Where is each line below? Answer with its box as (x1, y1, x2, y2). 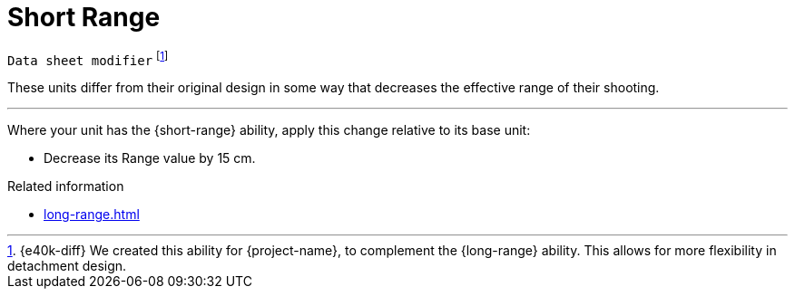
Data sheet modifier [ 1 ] (7, 49, 169, 68)
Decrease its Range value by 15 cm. (44, 150, 256, 167)
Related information (7, 178, 124, 195)
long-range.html (44, 206, 140, 223)
